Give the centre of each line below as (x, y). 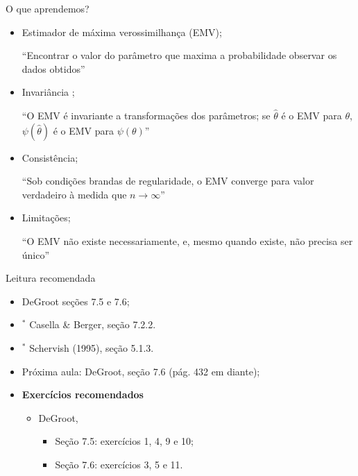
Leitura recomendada (51, 278)
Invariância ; (48, 92)
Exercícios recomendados (83, 394)
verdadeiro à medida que (74, 194)
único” (36, 254)
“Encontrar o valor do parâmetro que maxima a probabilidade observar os (179, 55)
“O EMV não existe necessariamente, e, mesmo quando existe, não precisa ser (187, 240)
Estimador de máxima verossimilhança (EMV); (122, 32)
